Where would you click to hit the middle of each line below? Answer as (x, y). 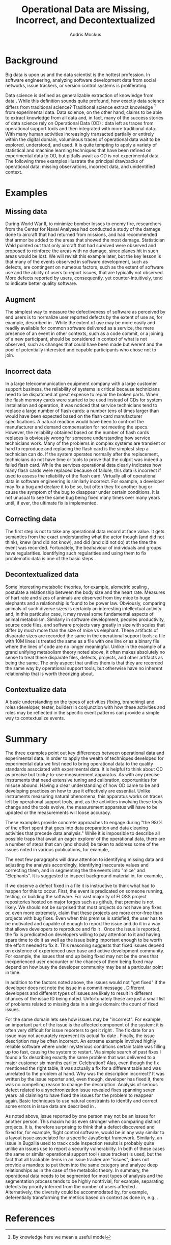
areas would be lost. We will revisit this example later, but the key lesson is (83, 256)
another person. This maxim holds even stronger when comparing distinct (83, 1121)
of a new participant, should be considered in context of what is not (76, 339)
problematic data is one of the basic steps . (51, 558)
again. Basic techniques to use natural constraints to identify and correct (81, 1101)
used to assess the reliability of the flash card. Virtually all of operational (81, 475)
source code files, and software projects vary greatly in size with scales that (85, 625)
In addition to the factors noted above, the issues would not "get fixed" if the (85, 983)
